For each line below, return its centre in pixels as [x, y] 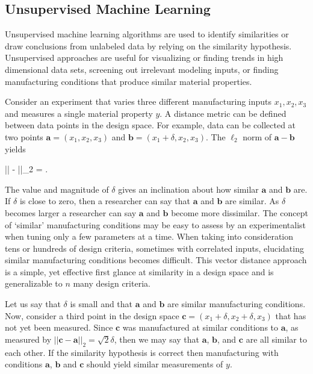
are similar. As [252, 201]
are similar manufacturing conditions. [237, 304]
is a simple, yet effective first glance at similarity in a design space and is [139, 271]
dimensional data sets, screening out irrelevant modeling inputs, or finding [142, 69]
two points [24, 136]
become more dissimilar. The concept [240, 212]
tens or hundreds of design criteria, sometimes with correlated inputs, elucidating [154, 248]
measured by [28, 339]
